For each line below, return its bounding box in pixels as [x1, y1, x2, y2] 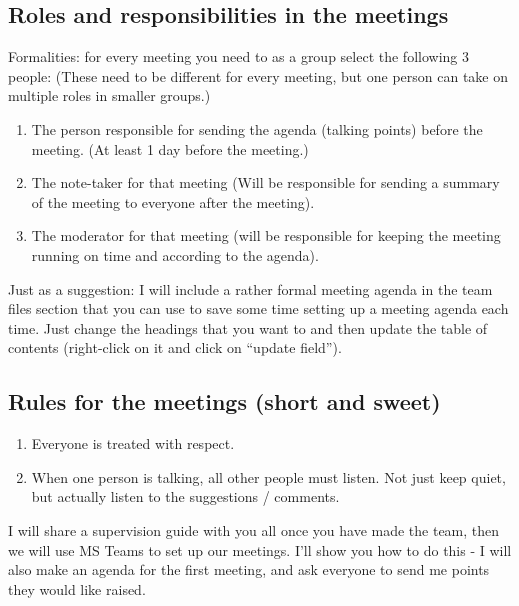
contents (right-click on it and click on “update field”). [8, 337, 342, 358]
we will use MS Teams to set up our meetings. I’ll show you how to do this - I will [8, 539, 512, 560]
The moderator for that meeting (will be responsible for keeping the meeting [31, 225, 501, 246]
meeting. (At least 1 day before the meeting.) [31, 138, 309, 159]
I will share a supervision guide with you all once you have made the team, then [8, 519, 500, 540]
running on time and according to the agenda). [31, 244, 319, 265]
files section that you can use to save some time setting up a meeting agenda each [8, 298, 509, 319]
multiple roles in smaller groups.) [8, 85, 211, 106]
